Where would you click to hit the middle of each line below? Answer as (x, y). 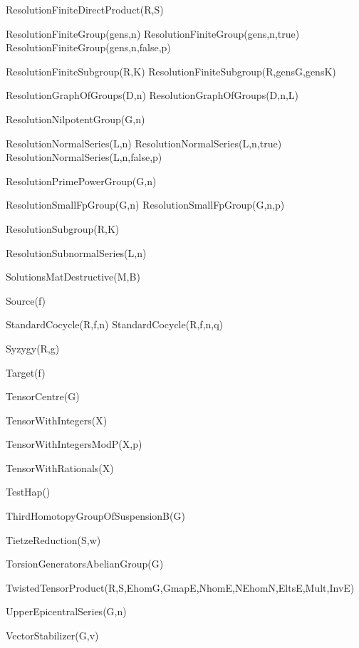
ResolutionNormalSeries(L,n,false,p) (84, 157)
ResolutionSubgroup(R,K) (63, 228)
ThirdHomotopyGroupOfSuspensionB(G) (95, 516)
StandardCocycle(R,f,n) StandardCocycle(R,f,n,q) (115, 324)
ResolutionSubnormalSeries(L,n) (76, 252)
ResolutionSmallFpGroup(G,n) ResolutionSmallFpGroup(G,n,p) (145, 205)
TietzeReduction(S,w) (53, 539)
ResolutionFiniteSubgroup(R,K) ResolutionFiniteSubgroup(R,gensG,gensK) (171, 71)
